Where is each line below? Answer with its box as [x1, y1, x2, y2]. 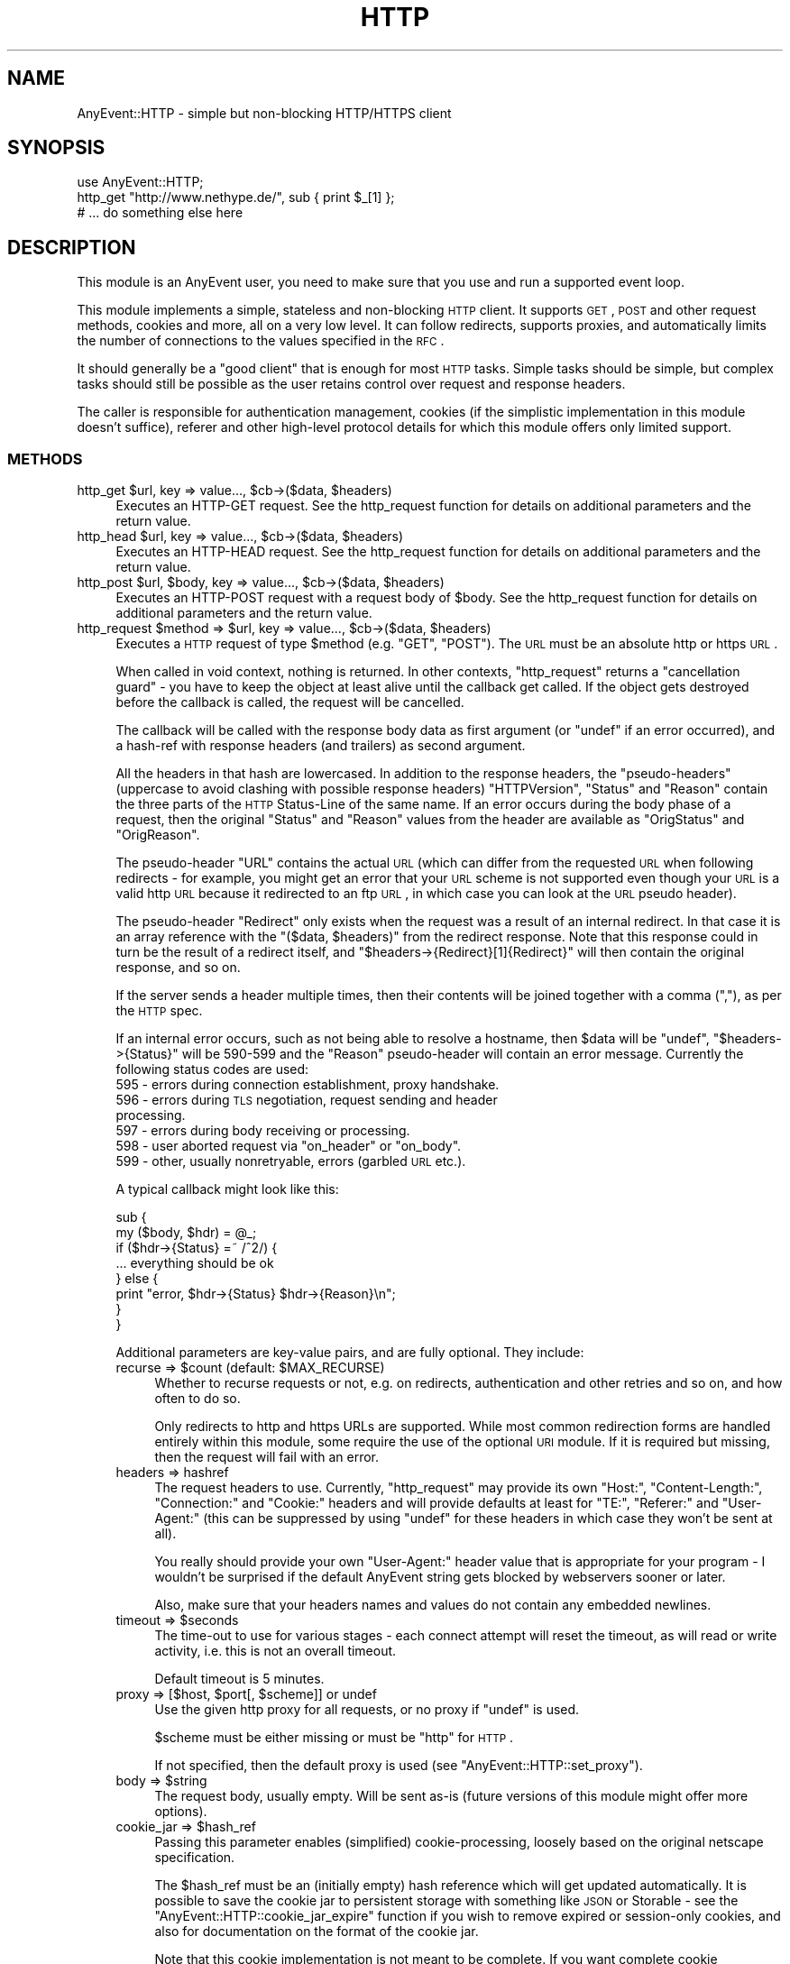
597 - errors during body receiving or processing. [115, 1123, 410, 1139]
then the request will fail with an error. [154, 1449, 380, 1465]
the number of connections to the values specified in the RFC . [77, 333, 445, 349]
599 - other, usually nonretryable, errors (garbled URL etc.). [115, 1153, 466, 1170]
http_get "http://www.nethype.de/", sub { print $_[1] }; [77, 189, 395, 206]
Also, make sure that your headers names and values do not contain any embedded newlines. [154, 1597, 712, 1613]
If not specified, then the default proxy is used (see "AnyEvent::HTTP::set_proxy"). [154, 1758, 643, 1774]
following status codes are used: [115, 1061, 309, 1078]
